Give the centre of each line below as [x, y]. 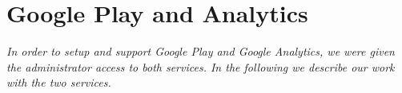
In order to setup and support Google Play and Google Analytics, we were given [201, 51]
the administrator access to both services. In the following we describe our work [201, 66]
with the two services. [59, 82]
